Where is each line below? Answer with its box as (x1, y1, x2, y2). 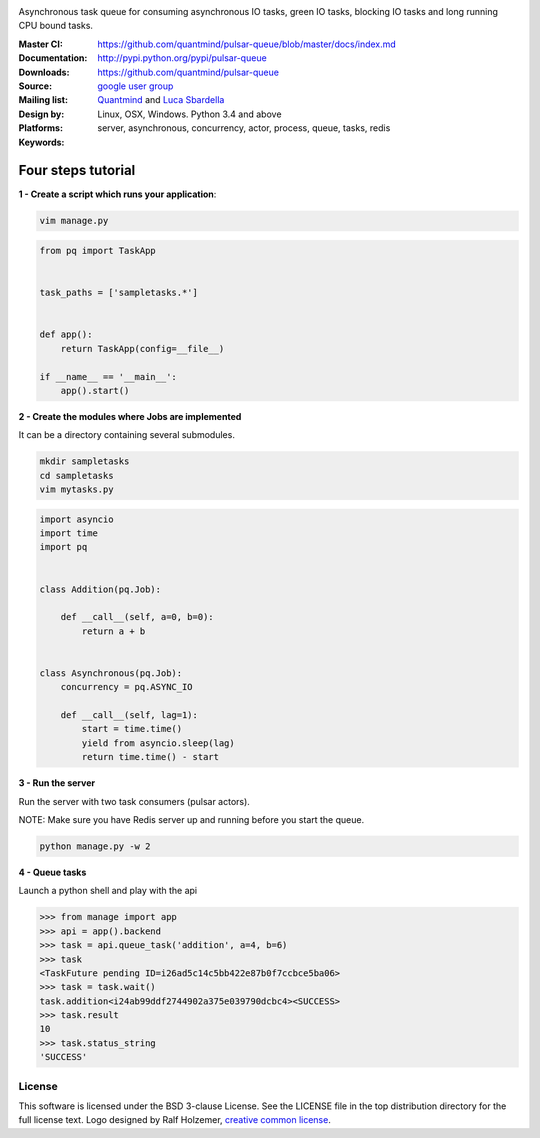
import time (39, 528, 99, 539)
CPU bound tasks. (18, 20, 94, 32)
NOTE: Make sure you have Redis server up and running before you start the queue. (18, 814, 365, 826)
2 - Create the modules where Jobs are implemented (18, 410, 242, 422)
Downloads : (18, 66, 70, 78)
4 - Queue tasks (18, 866, 87, 878)
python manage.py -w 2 (39, 841, 151, 852)
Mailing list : (18, 94, 69, 106)
